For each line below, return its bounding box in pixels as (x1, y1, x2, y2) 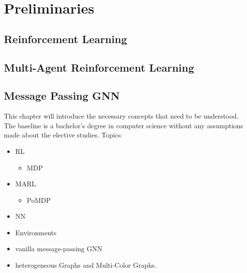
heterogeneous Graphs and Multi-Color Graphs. (15, 260, 157, 270)
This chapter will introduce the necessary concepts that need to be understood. (4, 111, 239, 121)
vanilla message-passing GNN (15, 243, 102, 254)
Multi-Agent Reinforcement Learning (4, 60, 194, 75)
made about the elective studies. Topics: (4, 130, 123, 140)
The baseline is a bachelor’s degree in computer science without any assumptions (4, 120, 243, 130)
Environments (15, 227, 57, 237)
